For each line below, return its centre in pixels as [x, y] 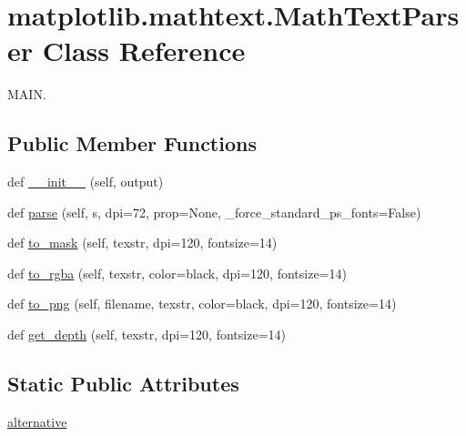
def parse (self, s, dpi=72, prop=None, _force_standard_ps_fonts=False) [214, 212]
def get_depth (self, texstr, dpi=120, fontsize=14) [147, 335]
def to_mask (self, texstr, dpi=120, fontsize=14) [142, 243]
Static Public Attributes [123, 384]
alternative [37, 421]
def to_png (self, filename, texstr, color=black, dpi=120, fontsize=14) [202, 304]
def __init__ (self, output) [86, 182]
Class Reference [144, 51]
